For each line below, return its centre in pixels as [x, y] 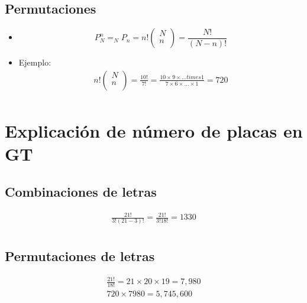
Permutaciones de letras [80, 255]
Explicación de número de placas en [154, 131]
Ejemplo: [35, 62]
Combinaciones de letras [81, 191]
